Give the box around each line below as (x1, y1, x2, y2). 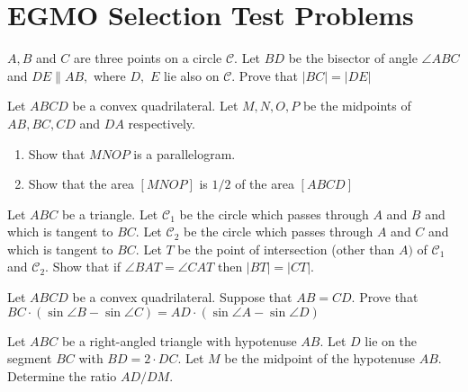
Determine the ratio (7, 366, 117, 385)
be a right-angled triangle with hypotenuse (61, 331, 297, 350)
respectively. (128, 113, 195, 132)
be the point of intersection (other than (177, 239, 395, 258)
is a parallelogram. (133, 144, 236, 163)
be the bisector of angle (288, 49, 418, 67)
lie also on (163, 66, 220, 85)
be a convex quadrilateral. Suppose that (72, 288, 292, 307)
